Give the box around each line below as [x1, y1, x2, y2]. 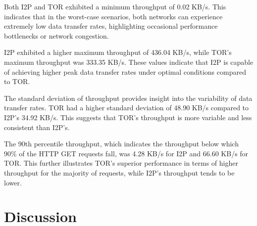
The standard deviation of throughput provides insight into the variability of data [4, 92, 253, 103]
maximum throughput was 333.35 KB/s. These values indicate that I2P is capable [4, 56, 254, 67]
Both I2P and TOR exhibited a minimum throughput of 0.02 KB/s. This [4, 1, 226, 11]
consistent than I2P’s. [4, 122, 70, 132]
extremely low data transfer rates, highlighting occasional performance [4, 21, 218, 31]
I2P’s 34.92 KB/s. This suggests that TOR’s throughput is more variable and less [4, 112, 252, 122]
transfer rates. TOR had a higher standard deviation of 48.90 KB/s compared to [4, 102, 249, 113]
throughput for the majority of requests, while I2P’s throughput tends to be [4, 167, 235, 178]
